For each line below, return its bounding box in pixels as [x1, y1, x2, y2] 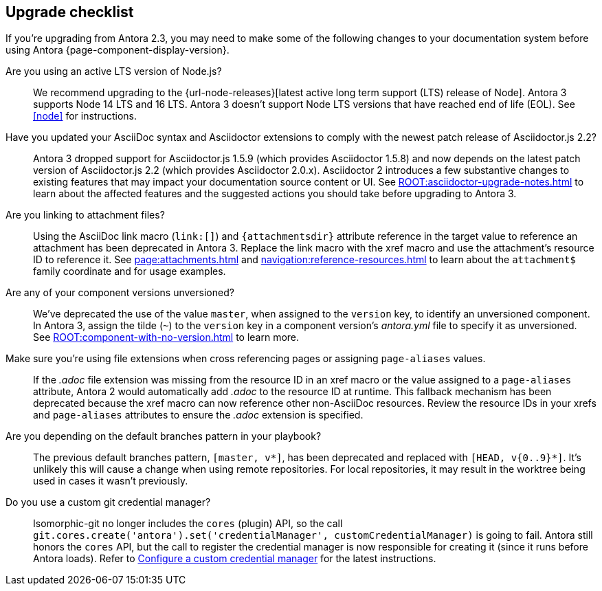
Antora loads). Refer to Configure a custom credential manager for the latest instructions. [33, 553, 436, 565]
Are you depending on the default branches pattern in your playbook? [5, 430, 322, 443]
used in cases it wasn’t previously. [33, 475, 188, 487]
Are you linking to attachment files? [5, 209, 165, 221]
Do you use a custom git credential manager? [5, 496, 211, 509]
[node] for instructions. [33, 110, 137, 122]
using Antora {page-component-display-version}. [5, 44, 230, 56]
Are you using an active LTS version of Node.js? [5, 65, 222, 78]
